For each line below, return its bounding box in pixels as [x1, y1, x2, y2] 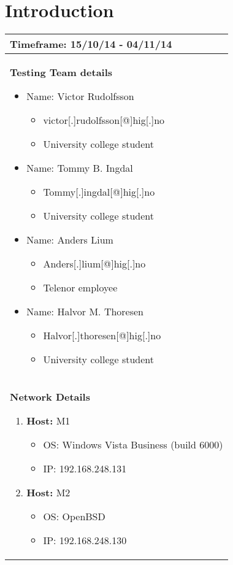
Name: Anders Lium [26, 233, 113, 247]
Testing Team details [10, 65, 113, 80]
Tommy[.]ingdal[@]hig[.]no [43, 185, 155, 199]
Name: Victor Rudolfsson [26, 89, 134, 104]
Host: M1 [26, 413, 71, 428]
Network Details [10, 390, 90, 404]
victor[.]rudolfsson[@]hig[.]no [43, 113, 165, 128]
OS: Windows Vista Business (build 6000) [43, 437, 223, 452]
